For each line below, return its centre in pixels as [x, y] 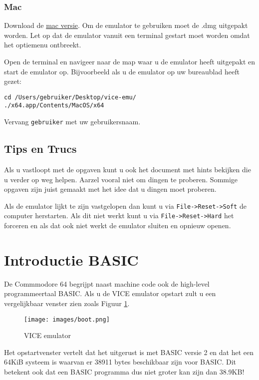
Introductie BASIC [71, 259]
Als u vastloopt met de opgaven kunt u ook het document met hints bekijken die [128, 169]
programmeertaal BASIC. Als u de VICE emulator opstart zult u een [110, 293]
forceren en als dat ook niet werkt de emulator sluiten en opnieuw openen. [118, 225]
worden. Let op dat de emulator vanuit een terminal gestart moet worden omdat [127, 35]
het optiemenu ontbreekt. [43, 45]
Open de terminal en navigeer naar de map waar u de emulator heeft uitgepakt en [130, 61]
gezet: [13, 81]
